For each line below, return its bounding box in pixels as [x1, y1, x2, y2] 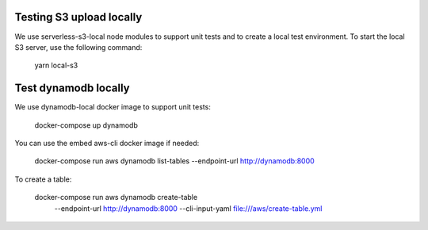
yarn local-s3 [34, 60, 78, 71]
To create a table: [14, 174, 72, 184]
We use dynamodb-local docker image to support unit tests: [14, 102, 212, 112]
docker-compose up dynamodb [34, 120, 138, 130]
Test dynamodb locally [14, 82, 130, 95]
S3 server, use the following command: [14, 42, 143, 52]
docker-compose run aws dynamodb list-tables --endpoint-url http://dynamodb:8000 [34, 156, 315, 166]
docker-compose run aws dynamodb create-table [34, 193, 198, 202]
